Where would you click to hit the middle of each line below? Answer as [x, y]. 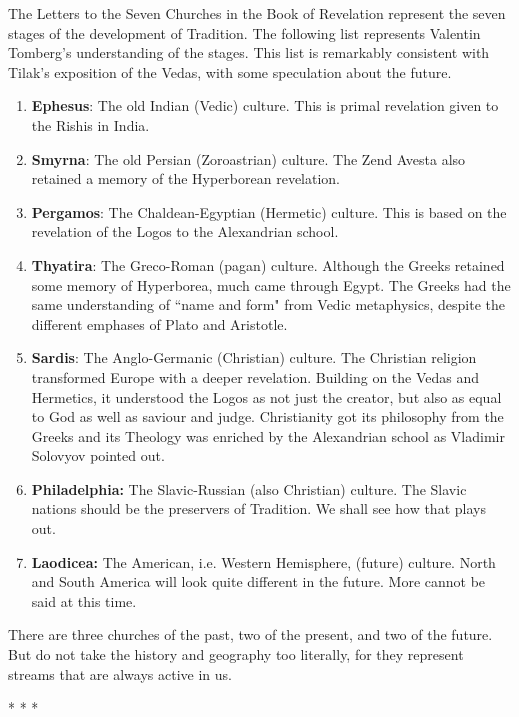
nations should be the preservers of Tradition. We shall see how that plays [258, 508]
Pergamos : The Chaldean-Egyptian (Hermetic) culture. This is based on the [269, 211]
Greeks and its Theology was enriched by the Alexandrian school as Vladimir [268, 435]
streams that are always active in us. [120, 673]
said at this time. [84, 600]
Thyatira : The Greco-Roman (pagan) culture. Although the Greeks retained [268, 264]
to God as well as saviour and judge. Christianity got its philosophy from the [267, 416]
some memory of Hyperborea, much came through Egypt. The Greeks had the [271, 284]
